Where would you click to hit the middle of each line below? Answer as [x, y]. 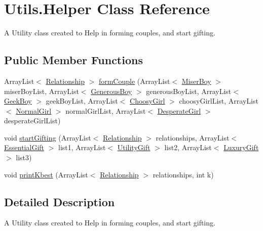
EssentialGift [24, 147]
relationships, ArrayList [193, 137]
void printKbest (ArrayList [46, 174]
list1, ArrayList [82, 147]
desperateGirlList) [32, 121]
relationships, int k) [183, 174]
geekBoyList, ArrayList [82, 101]
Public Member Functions [73, 60]
